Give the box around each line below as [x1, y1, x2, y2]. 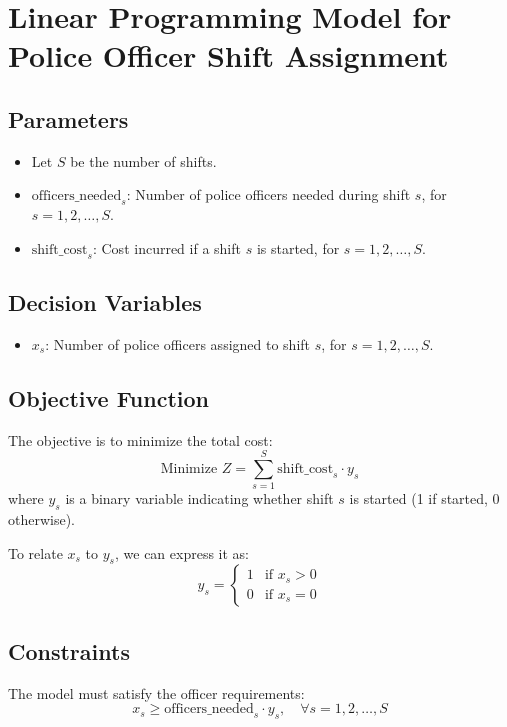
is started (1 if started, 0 [349, 488, 500, 509]
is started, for [256, 237, 340, 258]
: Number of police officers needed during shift [126, 184, 411, 205]
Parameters [8, 103, 129, 134]
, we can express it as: [114, 542, 249, 563]
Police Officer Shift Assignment [8, 35, 449, 76]
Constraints [8, 635, 130, 666]
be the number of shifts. [70, 150, 217, 171]
